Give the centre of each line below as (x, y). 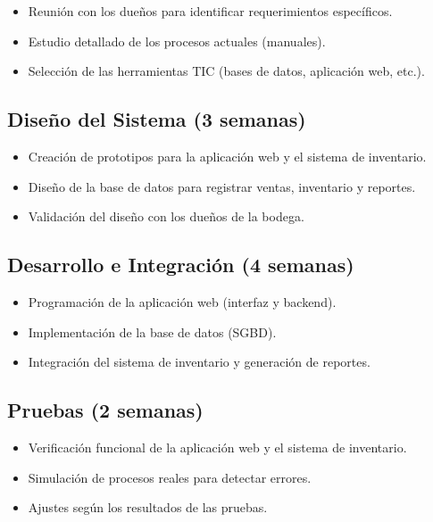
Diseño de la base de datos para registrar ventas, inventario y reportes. (222, 186)
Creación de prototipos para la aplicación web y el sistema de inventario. (227, 156)
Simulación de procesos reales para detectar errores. (170, 477)
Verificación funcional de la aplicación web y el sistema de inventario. (217, 447)
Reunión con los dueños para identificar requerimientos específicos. (210, 11)
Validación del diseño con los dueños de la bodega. (166, 216)
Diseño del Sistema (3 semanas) (157, 119)
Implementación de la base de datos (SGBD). (152, 331)
